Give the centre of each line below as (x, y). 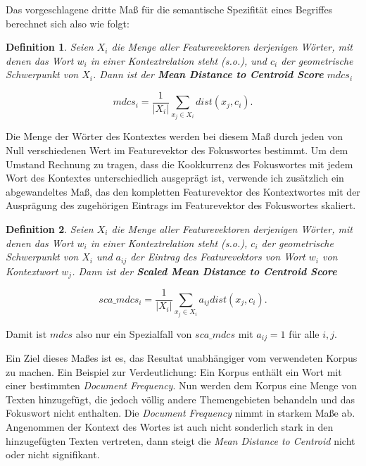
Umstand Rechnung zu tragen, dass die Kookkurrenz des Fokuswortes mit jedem (179, 164)
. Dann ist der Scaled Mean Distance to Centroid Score (204, 271)
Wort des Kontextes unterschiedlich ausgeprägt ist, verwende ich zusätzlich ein (175, 178)
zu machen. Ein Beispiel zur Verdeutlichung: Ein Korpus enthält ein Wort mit (174, 371)
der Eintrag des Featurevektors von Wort (218, 257)
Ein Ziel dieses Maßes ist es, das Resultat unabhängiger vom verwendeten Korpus (182, 357)
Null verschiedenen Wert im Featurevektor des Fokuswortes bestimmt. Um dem (177, 150)
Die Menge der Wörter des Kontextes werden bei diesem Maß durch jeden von (174, 136)
